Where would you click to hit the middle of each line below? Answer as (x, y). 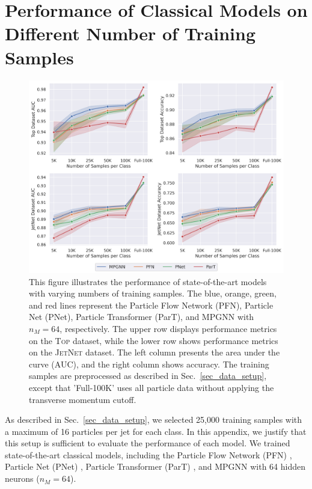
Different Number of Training (130, 33)
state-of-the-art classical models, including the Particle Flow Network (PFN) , (148, 454)
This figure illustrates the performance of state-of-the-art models (148, 281)
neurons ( (22, 478)
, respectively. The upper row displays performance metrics (168, 328)
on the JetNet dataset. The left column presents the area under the (154, 352)
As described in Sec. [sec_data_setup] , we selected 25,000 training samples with (154, 420)
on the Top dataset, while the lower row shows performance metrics (154, 340)
